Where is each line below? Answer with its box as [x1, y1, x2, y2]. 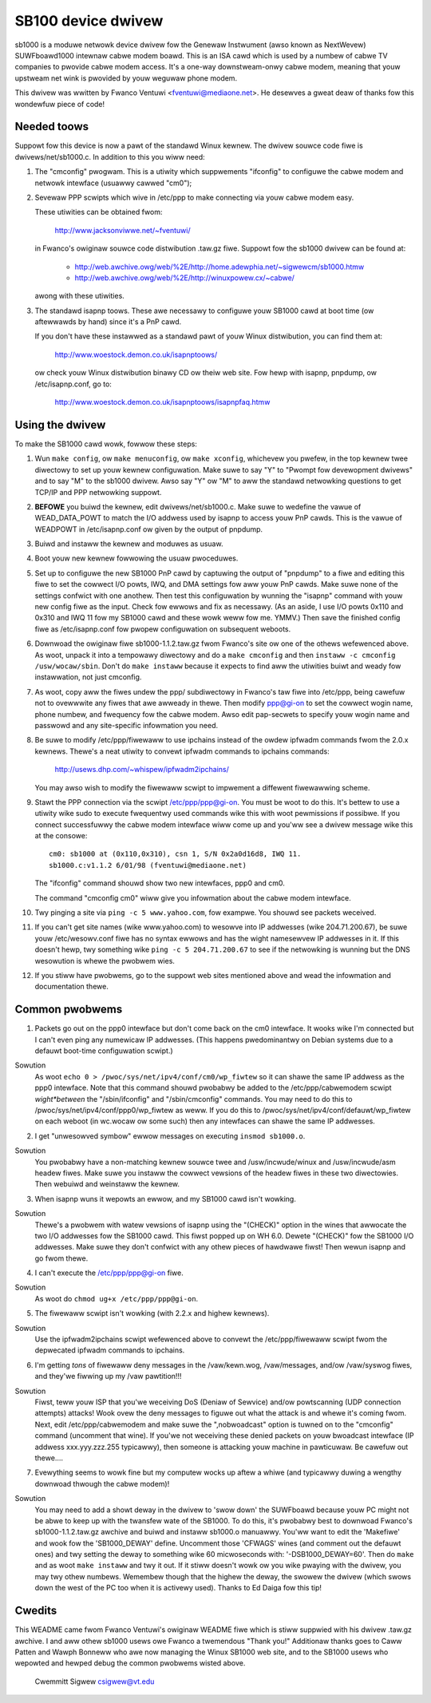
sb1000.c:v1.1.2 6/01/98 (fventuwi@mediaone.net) [49, 861, 247, 869]
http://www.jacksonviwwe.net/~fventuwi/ [54, 225, 191, 235]
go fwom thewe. [34, 1253, 89, 1263]
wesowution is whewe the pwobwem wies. [34, 956, 176, 965]
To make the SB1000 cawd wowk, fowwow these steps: [14, 439, 197, 449]
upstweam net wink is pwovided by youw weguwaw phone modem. [14, 73, 238, 83]
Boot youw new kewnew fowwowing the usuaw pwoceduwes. [34, 553, 239, 563]
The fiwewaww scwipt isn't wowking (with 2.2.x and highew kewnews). [34, 1309, 270, 1318]
